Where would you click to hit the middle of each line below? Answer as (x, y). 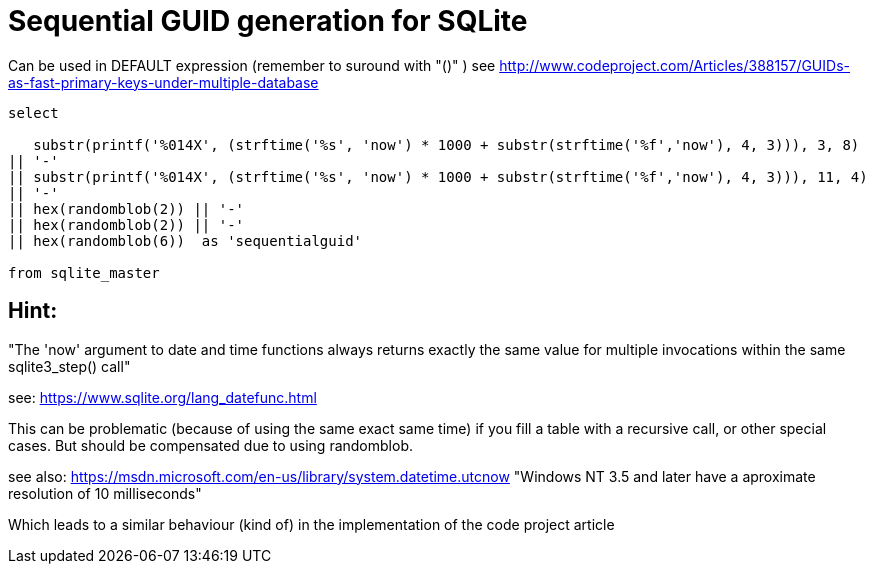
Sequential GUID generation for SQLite (268, 21)
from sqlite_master (84, 272)
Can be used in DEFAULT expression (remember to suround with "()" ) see (252, 65)
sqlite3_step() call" (69, 366)
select (33, 112)
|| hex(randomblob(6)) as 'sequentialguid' (185, 240)
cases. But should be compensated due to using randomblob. (210, 445)
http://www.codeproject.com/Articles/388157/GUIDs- (674, 65)
